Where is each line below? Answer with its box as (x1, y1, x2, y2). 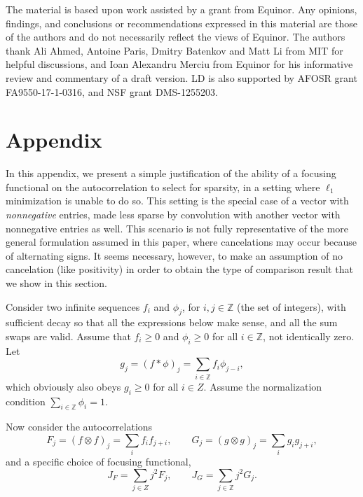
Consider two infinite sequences (6, 299, 140, 314)
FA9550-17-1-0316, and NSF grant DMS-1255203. (6, 84, 218, 99)
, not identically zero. (263, 329, 355, 344)
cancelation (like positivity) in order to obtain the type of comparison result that (6, 262, 353, 276)
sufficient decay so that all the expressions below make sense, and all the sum (6, 315, 338, 330)
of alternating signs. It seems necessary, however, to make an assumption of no (6, 248, 343, 262)
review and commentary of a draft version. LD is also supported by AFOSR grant (6, 70, 357, 85)
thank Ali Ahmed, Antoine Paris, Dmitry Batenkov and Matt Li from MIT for (6, 43, 343, 57)
